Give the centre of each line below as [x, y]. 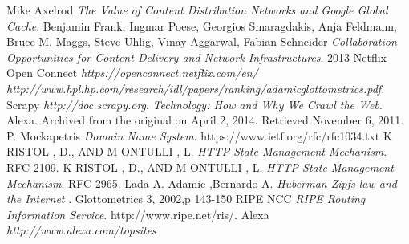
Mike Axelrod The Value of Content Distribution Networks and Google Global [197, 10]
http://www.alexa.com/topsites [81, 230]
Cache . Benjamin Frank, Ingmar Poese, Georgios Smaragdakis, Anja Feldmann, [202, 25]
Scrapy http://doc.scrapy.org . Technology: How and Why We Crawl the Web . [194, 104]
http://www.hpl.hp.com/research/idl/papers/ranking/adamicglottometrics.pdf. [196, 88]
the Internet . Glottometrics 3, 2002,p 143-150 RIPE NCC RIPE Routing [186, 199]
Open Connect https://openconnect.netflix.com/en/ [132, 73]
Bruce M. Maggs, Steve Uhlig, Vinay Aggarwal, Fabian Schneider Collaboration [202, 41]
